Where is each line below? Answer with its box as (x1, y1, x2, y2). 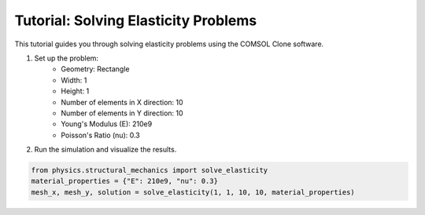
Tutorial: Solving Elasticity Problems (14, 12, 257, 29)
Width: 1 (61, 75, 87, 85)
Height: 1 (61, 86, 90, 96)
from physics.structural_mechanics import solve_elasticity (31, 166, 268, 175)
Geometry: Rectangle (61, 64, 130, 74)
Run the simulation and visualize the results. (34, 145, 177, 155)
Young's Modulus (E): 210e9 (61, 119, 153, 129)
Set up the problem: (34, 53, 98, 63)
